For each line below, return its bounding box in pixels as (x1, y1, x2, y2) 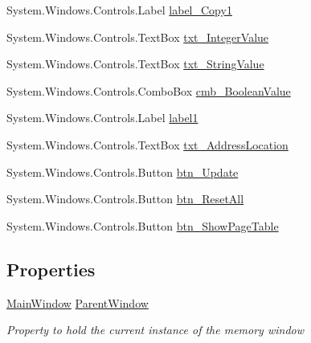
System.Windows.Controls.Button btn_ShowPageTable (6, 217, 279, 234)
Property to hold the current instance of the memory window (6, 321, 304, 338)
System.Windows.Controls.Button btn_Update (6, 163, 239, 180)
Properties (6, 256, 96, 281)
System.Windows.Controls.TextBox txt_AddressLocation (6, 136, 288, 153)
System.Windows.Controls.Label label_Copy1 (6, 2, 232, 18)
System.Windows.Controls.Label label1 (6, 109, 198, 126)
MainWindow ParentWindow (6, 294, 149, 311)
